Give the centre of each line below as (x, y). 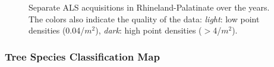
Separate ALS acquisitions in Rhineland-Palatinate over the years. (149, 7)
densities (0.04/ (57, 30)
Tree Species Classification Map (82, 56)
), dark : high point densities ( (149, 30)
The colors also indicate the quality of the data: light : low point (144, 19)
